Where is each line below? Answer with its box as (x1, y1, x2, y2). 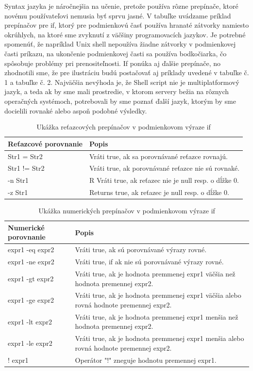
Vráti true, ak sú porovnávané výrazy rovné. (75, 244, 207, 255)
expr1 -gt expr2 (8, 273, 54, 283)
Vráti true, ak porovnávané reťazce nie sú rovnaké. (89, 163, 240, 173)
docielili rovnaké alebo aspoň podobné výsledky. (4, 105, 147, 115)
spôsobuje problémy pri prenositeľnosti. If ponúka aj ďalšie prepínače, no (4, 58, 221, 68)
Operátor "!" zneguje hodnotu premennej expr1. (75, 355, 217, 365)
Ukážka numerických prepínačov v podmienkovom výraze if (38, 206, 215, 216)
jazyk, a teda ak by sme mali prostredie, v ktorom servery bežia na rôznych (4, 86, 229, 97)
